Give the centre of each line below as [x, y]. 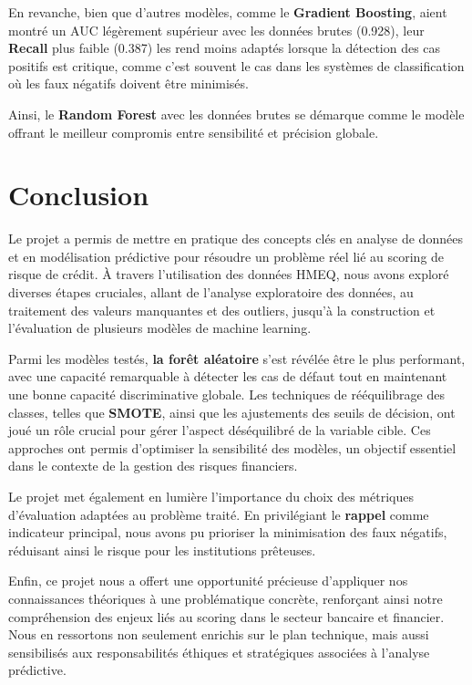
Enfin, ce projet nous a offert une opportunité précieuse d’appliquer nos [208, 581]
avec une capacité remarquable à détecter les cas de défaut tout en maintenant [228, 376]
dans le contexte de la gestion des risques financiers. [153, 466]
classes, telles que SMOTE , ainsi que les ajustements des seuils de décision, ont [232, 412]
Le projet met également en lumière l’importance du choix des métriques [211, 496]
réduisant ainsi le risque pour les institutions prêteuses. [162, 550]
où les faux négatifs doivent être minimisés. [128, 83]
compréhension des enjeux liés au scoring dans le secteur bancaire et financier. [226, 616]
